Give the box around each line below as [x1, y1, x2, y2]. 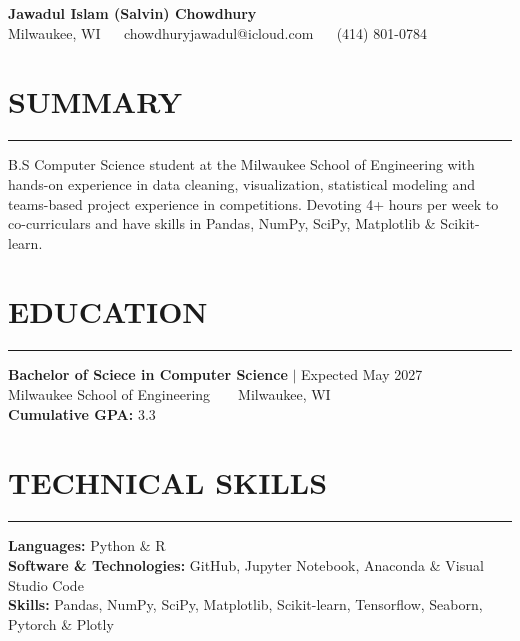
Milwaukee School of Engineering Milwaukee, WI [8, 384, 331, 404]
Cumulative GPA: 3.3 [8, 403, 156, 424]
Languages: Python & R [8, 535, 166, 556]
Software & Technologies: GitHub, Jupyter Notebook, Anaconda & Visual [8, 554, 484, 575]
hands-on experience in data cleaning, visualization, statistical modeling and [8, 173, 476, 194]
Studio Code [8, 574, 84, 595]
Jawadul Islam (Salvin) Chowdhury [8, 3, 257, 23]
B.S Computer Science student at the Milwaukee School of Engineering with [8, 154, 475, 175]
